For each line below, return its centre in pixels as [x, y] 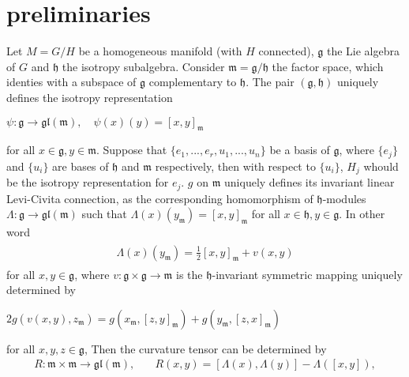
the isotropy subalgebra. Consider [143, 66]
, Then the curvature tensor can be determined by [205, 348]
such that [104, 214]
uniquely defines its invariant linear [310, 182]
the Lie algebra [363, 51]
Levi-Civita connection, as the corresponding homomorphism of [160, 198]
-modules [344, 198]
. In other [362, 214]
